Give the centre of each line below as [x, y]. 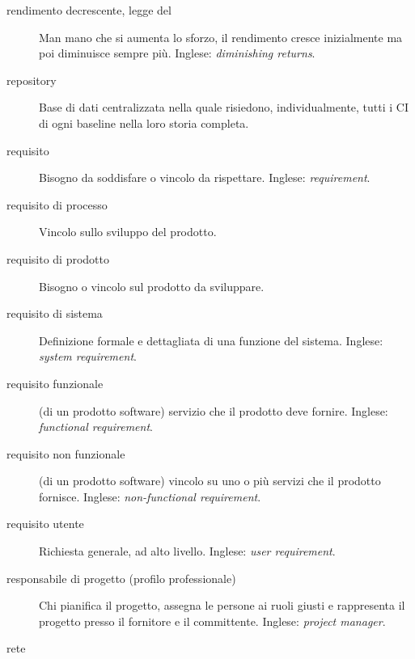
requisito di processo [57, 204]
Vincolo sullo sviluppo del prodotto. [128, 232]
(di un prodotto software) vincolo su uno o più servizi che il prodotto [210, 481]
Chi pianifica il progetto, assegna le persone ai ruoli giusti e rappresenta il [222, 605]
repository [32, 80]
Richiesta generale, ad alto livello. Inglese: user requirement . [187, 551]
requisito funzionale [55, 383]
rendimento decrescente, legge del [89, 10]
